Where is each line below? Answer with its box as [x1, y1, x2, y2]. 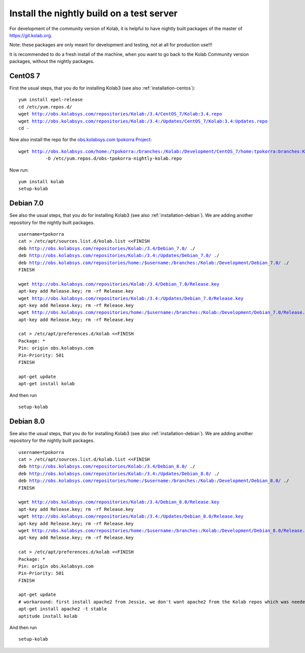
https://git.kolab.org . [9, 32, 52, 38]
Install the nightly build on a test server [9, 8, 178, 19]
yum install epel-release [18, 97, 83, 103]
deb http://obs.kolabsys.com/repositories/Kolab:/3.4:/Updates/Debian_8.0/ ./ [18, 471, 220, 476]
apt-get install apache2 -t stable [18, 606, 107, 612]
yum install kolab [18, 179, 65, 184]
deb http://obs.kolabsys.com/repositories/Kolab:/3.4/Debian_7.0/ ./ [18, 245, 196, 251]
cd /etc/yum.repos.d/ [18, 104, 72, 109]
